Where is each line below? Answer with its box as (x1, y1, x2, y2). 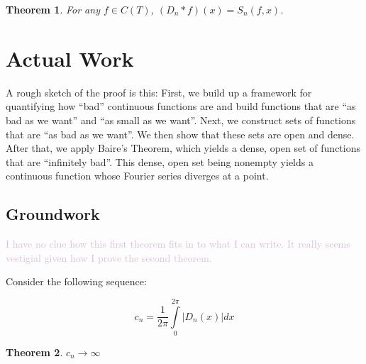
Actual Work (6, 43, 134, 72)
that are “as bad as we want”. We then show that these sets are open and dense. (6, 126, 355, 141)
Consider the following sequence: (6, 274, 147, 289)
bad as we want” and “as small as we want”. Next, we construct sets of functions (6, 112, 356, 127)
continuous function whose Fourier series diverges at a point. (6, 168, 269, 183)
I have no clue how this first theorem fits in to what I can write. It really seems (6, 236, 350, 251)
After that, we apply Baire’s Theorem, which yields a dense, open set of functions (6, 140, 361, 155)
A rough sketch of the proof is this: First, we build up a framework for (6, 84, 312, 99)
